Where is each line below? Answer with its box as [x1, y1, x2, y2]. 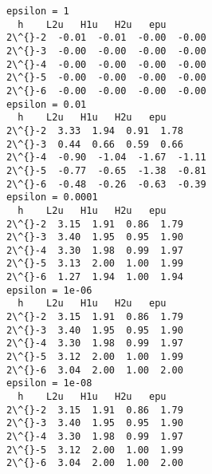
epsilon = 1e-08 [6, 377, 92, 389]
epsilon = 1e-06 [6, 284, 92, 296]
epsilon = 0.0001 [6, 192, 98, 203]
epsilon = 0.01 [6, 98, 87, 110]
